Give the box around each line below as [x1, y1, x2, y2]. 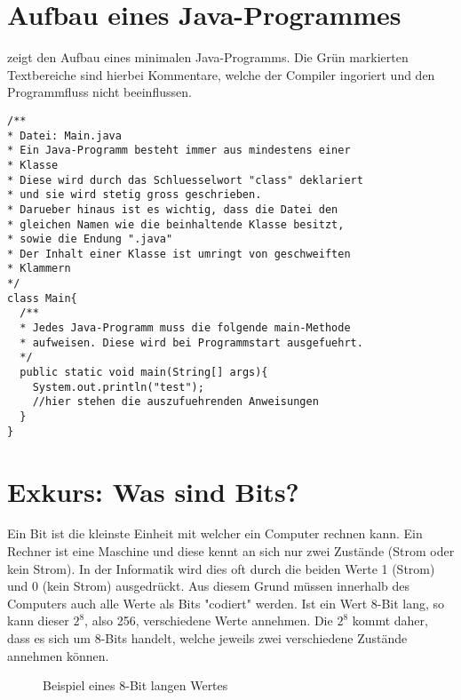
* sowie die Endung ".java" [7, 233, 173, 246]
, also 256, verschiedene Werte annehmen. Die [84, 611, 333, 630]
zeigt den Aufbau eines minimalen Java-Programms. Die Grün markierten [7, 48, 409, 67]
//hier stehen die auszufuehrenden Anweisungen [32, 395, 319, 409]
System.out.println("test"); [32, 380, 204, 394]
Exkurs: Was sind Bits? [7, 473, 299, 509]
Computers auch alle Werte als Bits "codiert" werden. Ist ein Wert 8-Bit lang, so [7, 593, 445, 612]
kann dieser [7, 611, 69, 630]
